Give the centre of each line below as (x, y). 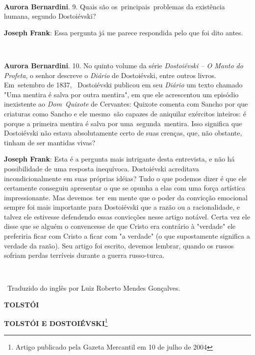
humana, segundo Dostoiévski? (50, 16)
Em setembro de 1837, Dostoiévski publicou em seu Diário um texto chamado (123, 85)
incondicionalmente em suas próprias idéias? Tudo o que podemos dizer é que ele (125, 178)
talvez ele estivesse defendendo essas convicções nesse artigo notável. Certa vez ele (127, 216)
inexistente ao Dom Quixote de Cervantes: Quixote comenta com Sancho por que (126, 104)
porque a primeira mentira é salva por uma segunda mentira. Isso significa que (123, 123)
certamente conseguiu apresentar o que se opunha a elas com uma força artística (125, 188)
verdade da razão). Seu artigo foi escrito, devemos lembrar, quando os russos (119, 245)
